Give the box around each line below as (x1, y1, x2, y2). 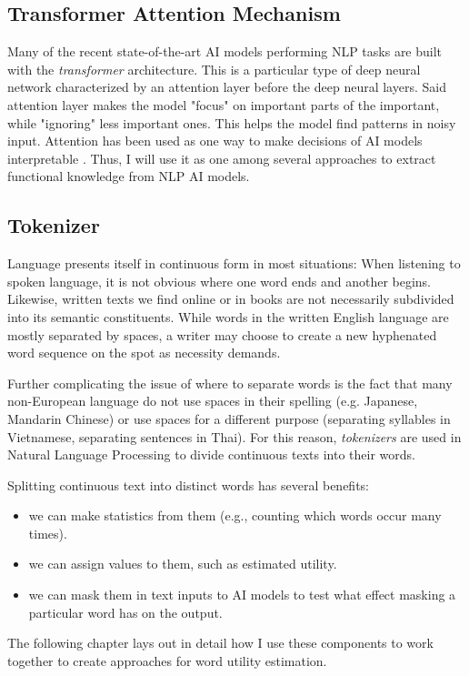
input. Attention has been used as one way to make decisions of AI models (7, 131, 423, 150)
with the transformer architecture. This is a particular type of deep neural (7, 59, 421, 78)
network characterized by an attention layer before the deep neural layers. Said (7, 77, 446, 96)
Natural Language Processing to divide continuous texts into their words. (7, 445, 415, 464)
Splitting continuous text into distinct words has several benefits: (7, 475, 370, 494)
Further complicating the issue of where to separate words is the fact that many (7, 373, 453, 392)
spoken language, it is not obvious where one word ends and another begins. (7, 271, 432, 290)
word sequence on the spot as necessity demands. (7, 343, 281, 362)
